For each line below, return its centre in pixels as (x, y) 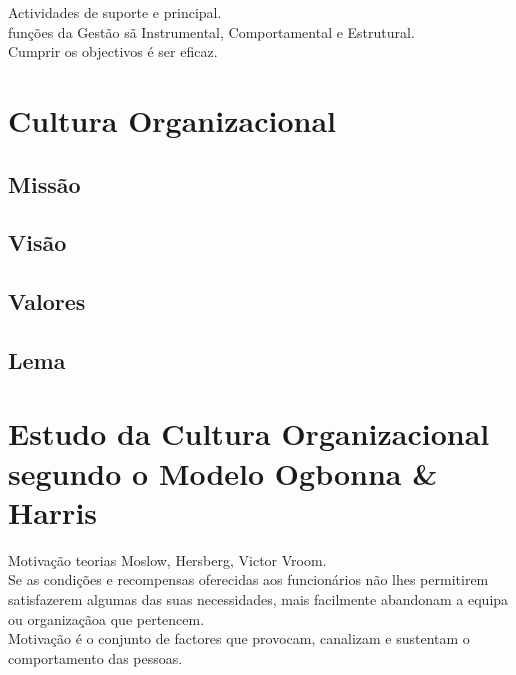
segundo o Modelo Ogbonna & (223, 472)
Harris (53, 511)
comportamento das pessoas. (95, 657)
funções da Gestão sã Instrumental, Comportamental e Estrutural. (211, 31)
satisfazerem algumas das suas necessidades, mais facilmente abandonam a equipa (258, 598)
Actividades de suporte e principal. (115, 12)
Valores (47, 301)
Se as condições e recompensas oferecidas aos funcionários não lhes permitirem (248, 579)
